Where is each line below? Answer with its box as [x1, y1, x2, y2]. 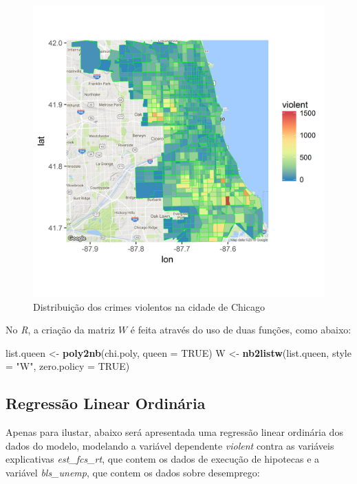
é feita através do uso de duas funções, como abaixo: [130, 322, 351, 337]
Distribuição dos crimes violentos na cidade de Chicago [33, 299, 265, 313]
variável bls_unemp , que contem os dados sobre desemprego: [6, 465, 260, 479]
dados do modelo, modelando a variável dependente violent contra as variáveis [6, 438, 334, 452]
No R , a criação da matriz [6, 322, 116, 337]
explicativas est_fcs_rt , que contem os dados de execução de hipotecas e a [6, 452, 320, 466]
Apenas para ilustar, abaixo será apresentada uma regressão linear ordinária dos [6, 425, 343, 439]
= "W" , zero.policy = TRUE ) [6, 359, 130, 373]
